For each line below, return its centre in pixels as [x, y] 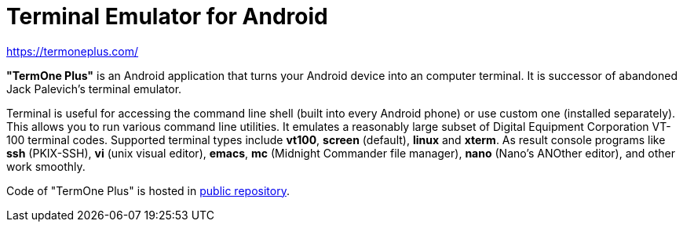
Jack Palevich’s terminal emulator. [94, 89]
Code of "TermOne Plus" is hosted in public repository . [148, 190]
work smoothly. [46, 166]
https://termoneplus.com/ [73, 51]
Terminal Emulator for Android [167, 16]
